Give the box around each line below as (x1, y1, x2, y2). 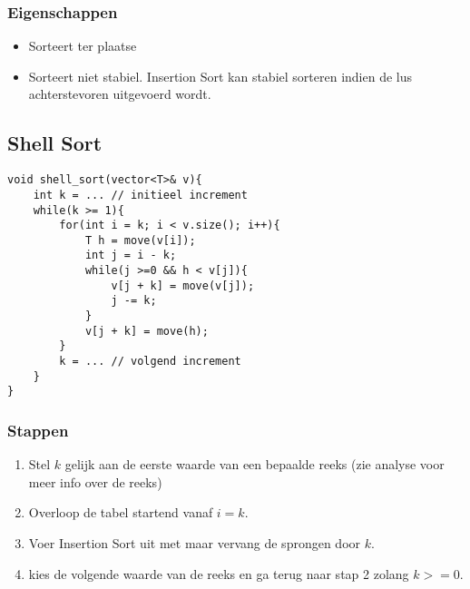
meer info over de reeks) (28, 472, 162, 491)
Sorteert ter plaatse (28, 36, 137, 55)
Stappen (7, 418, 69, 441)
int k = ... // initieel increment (33, 188, 248, 201)
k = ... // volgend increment (59, 355, 241, 368)
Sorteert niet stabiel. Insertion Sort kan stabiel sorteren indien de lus (28, 66, 412, 85)
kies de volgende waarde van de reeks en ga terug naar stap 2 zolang (28, 564, 409, 583)
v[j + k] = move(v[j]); (111, 279, 255, 292)
